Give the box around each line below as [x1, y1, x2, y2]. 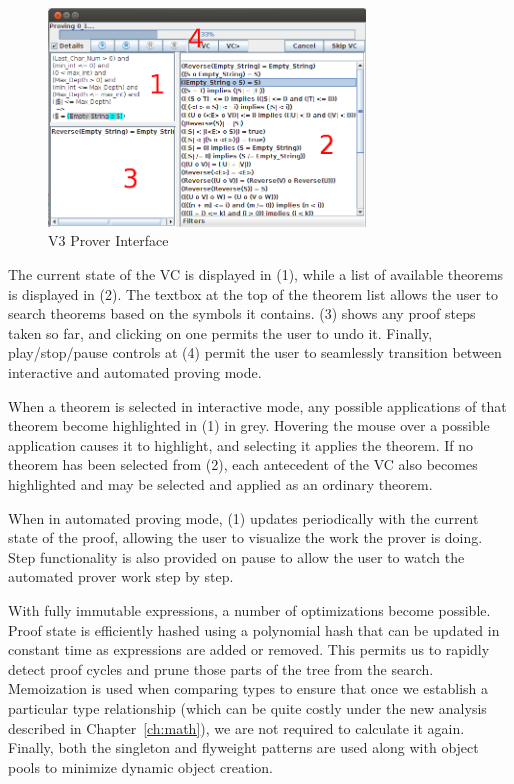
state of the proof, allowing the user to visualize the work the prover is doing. [8, 527, 483, 548]
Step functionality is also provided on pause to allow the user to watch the [8, 546, 465, 567]
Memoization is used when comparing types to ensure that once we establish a [8, 678, 488, 699]
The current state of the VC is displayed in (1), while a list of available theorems [8, 264, 504, 285]
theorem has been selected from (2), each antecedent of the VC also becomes [8, 454, 478, 475]
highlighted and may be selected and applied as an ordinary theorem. [8, 474, 433, 495]
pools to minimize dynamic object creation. [8, 756, 273, 777]
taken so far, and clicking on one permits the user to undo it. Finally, [8, 322, 433, 343]
